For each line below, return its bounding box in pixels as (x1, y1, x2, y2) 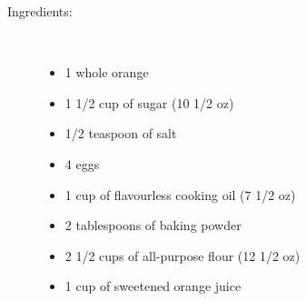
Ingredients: (7, 2, 73, 20)
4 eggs (64, 154, 100, 173)
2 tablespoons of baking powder (64, 216, 242, 235)
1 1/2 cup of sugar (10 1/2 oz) (64, 93, 234, 112)
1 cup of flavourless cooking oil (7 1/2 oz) (64, 185, 296, 204)
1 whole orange (64, 63, 149, 82)
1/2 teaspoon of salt (64, 124, 177, 143)
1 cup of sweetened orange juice (64, 276, 242, 296)
